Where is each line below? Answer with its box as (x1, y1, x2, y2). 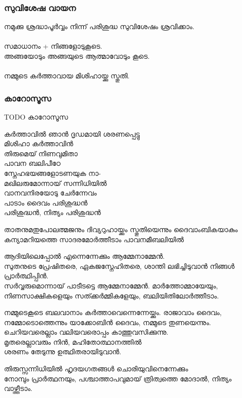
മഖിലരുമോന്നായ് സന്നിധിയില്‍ (4, 177, 107, 188)
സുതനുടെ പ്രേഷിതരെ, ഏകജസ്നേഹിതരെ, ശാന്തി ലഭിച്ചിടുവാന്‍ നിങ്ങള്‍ (4, 260, 235, 271)
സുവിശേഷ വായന (4, 1, 76, 14)
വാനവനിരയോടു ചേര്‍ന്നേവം (4, 187, 97, 198)
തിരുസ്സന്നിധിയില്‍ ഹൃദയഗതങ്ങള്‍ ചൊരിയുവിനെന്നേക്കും (4, 363, 188, 374)
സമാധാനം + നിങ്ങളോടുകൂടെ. (4, 41, 102, 51)
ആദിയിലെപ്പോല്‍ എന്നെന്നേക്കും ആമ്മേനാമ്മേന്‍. (4, 251, 165, 261)
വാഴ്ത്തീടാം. (4, 383, 33, 393)
